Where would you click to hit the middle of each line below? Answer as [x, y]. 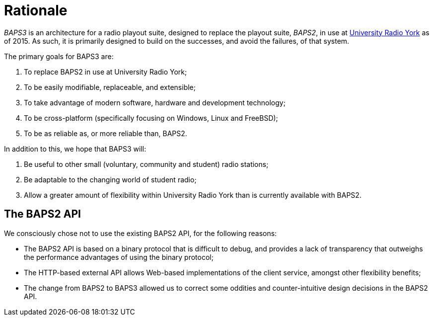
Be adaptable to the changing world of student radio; [110, 179]
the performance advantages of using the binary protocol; [119, 257]
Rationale [36, 10]
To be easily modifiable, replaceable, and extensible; [110, 87]
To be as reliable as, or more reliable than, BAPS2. [106, 133]
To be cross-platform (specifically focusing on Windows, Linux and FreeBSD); [151, 118]
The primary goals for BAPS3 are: [59, 56]
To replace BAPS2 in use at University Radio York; [106, 72]
